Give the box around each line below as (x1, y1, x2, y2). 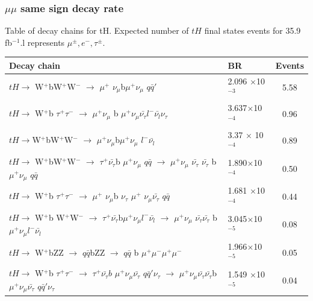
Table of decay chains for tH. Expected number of (5, 24, 189, 37)
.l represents (20, 36, 65, 48)
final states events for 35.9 (204, 24, 301, 37)
